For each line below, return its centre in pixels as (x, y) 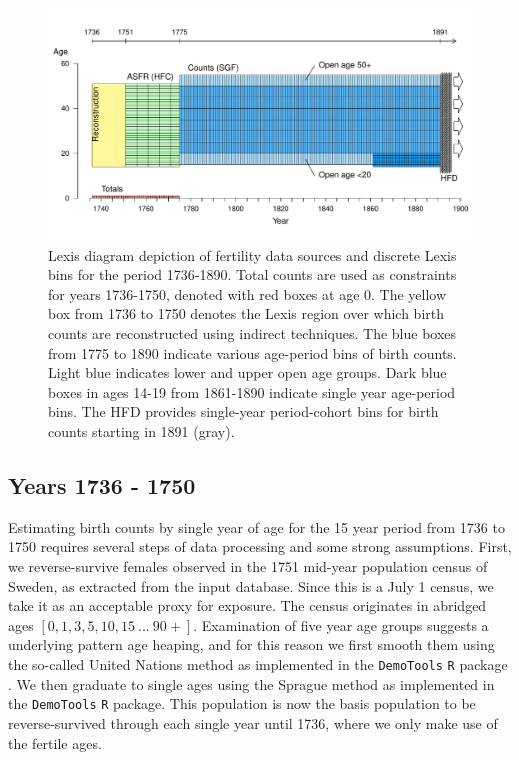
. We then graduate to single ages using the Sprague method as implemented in (251, 683)
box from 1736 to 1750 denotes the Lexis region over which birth (246, 313)
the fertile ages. (55, 742)
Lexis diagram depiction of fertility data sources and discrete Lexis (252, 254)
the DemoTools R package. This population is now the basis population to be (242, 703)
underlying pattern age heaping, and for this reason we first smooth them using (251, 644)
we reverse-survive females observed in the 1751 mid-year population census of (248, 566)
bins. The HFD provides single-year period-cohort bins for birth (243, 411)
